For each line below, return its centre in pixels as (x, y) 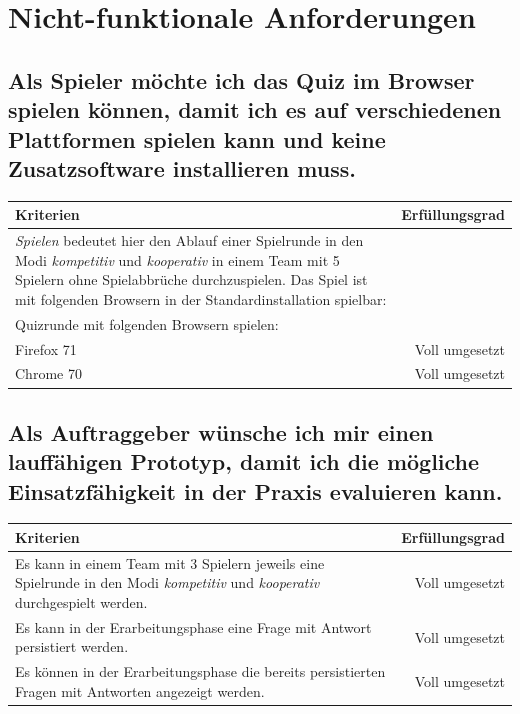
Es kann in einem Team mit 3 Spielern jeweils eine (170, 562)
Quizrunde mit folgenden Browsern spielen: (147, 323)
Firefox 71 (46, 348)
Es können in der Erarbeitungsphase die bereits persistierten (200, 671)
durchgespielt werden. (81, 602)
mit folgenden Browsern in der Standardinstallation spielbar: (201, 298)
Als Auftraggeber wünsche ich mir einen (221, 431)
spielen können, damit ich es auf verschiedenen (255, 109)
